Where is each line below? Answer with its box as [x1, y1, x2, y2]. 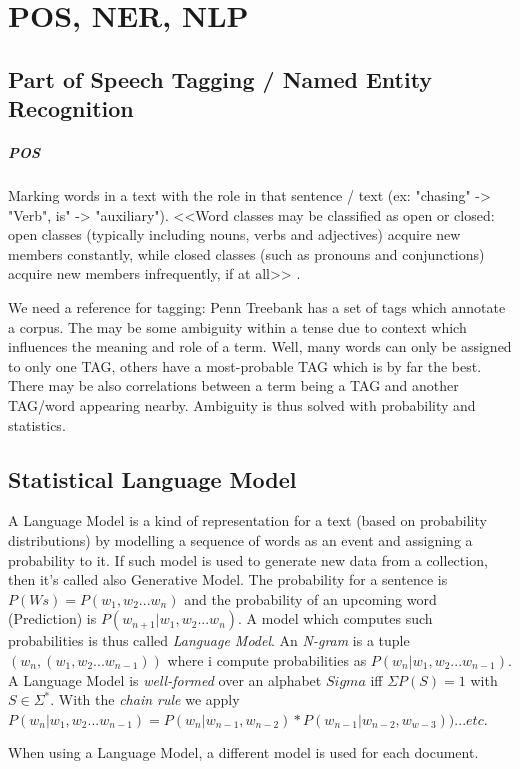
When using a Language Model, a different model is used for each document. [8, 742, 479, 763]
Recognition [8, 93, 134, 124]
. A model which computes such [238, 608, 433, 629]
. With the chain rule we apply [50, 689, 240, 710]
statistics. [8, 414, 66, 435]
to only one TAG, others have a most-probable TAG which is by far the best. [8, 355, 482, 376]
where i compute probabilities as [167, 650, 367, 670]
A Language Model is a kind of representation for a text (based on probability [8, 510, 487, 531]
